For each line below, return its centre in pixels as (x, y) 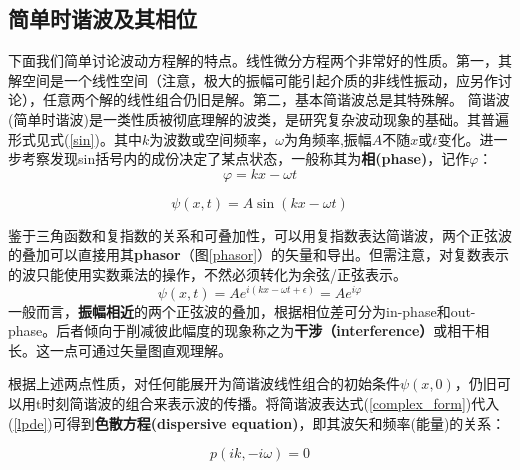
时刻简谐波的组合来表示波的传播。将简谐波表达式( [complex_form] (253, 403)
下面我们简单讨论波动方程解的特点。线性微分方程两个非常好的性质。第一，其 (260, 60)
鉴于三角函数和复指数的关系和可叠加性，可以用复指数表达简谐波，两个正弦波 (260, 234)
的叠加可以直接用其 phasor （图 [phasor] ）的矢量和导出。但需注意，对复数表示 (259, 254)
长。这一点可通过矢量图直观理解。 (120, 349)
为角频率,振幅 (327, 138)
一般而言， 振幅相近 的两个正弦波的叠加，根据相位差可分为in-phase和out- (242, 310)
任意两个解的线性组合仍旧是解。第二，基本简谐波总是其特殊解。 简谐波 (276, 99)
